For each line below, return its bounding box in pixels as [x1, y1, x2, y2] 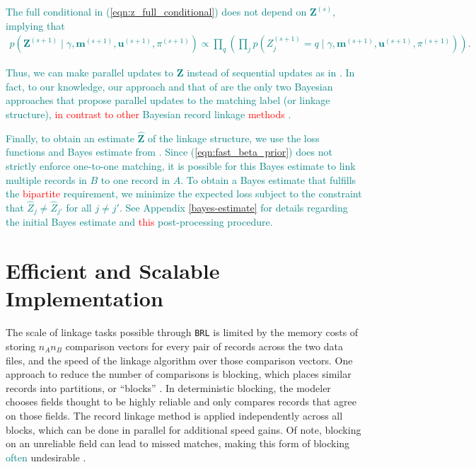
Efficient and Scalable [6, 256, 220, 285]
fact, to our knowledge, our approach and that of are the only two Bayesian [6, 79, 333, 93]
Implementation [6, 284, 163, 313]
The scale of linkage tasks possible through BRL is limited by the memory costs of [6, 325, 359, 340]
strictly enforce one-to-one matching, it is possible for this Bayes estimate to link [6, 158, 356, 173]
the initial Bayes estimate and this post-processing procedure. [6, 214, 273, 229]
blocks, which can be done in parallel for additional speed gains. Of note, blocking [6, 422, 361, 437]
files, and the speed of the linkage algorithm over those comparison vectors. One [6, 352, 353, 367]
